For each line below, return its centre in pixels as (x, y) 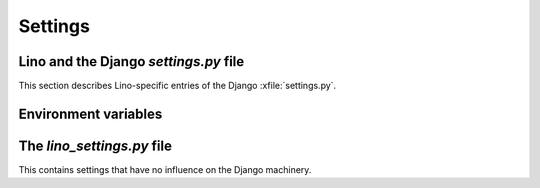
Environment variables (90, 113)
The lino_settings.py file (95, 145)
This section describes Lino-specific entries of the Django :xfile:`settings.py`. (177, 86)
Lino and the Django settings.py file (131, 61)
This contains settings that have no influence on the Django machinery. (165, 169)
